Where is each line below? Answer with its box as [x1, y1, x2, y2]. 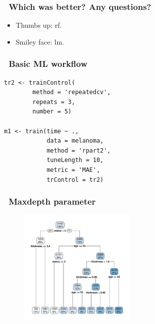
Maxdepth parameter [8, 195, 96, 208]
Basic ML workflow [8, 57, 87, 70]
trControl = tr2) [46, 176, 104, 183]
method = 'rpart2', [46, 147, 111, 154]
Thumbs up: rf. [15, 20, 62, 30]
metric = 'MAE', [46, 166, 100, 173]
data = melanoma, [46, 137, 104, 145]
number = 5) [32, 108, 72, 115]
